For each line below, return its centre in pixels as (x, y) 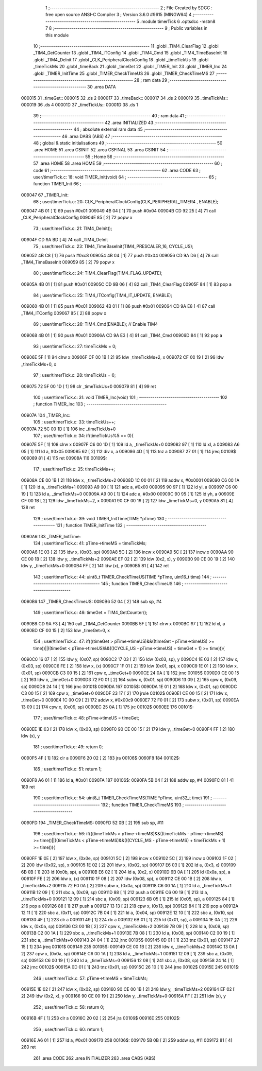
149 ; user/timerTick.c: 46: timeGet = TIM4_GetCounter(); (90, 613)
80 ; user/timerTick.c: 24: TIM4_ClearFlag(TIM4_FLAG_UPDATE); (98, 273)
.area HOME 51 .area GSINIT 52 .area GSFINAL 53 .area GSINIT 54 (99, 150)
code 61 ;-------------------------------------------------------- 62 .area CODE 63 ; (117, 170)
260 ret (28, 1047)
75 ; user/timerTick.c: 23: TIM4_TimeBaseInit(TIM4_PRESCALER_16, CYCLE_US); (113, 246)
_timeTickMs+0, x (39, 364)
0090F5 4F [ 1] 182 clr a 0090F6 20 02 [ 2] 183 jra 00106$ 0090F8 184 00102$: (101, 758)
